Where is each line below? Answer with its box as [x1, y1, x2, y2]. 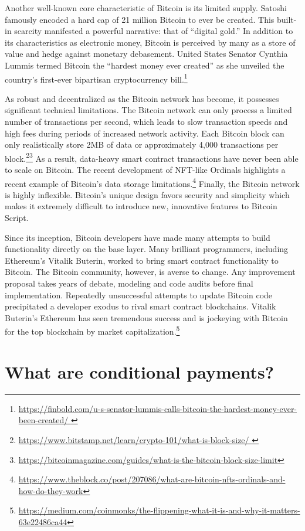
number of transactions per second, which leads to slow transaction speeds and [5, 115, 288, 127]
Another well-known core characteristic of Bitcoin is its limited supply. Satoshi [5, 2, 287, 13]
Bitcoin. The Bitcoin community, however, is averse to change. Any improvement [5, 265, 296, 278]
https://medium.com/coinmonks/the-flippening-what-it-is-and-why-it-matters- [18, 504, 300, 516]
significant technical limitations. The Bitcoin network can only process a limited [5, 104, 292, 116]
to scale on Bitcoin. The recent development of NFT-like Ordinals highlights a [5, 164, 286, 176]
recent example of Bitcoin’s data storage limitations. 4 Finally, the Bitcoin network [5, 175, 300, 189]
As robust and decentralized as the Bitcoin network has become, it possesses [5, 92, 279, 104]
